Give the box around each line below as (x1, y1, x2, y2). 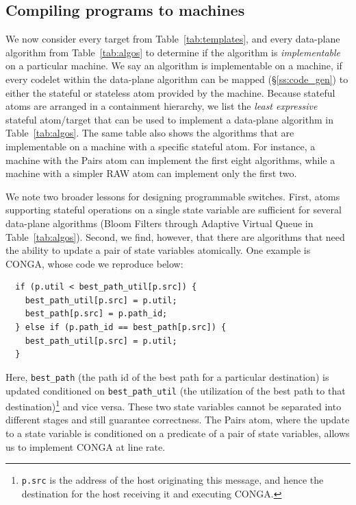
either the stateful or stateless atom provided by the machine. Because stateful (5, 85, 335, 99)
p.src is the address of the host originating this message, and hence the (21, 473, 324, 487)
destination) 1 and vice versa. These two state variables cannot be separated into (5, 397, 342, 413)
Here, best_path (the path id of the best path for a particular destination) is (5, 369, 329, 384)
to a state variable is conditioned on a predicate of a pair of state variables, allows (5, 426, 350, 441)
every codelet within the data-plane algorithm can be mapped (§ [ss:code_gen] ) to (5, 71, 348, 86)
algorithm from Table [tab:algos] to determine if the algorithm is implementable (5, 45, 341, 59)
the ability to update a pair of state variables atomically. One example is (5, 243, 311, 257)
